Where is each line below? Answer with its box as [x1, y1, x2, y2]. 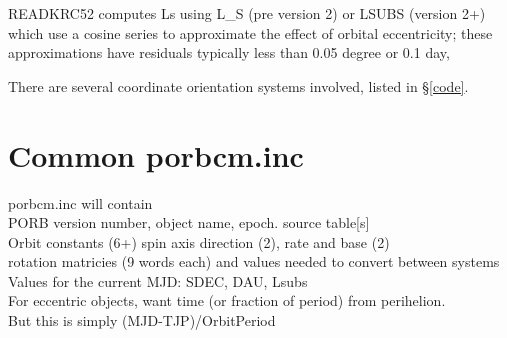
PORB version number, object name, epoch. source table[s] [8, 212, 370, 233]
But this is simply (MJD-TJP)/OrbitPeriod [8, 310, 276, 331]
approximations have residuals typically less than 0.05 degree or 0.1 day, [8, 42, 450, 63]
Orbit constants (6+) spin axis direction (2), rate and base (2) [8, 231, 390, 252]
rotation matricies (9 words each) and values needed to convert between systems [8, 251, 500, 272]
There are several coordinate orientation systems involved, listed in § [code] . [8, 75, 469, 96]
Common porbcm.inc [8, 134, 304, 175]
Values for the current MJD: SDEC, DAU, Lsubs [8, 270, 308, 291]
